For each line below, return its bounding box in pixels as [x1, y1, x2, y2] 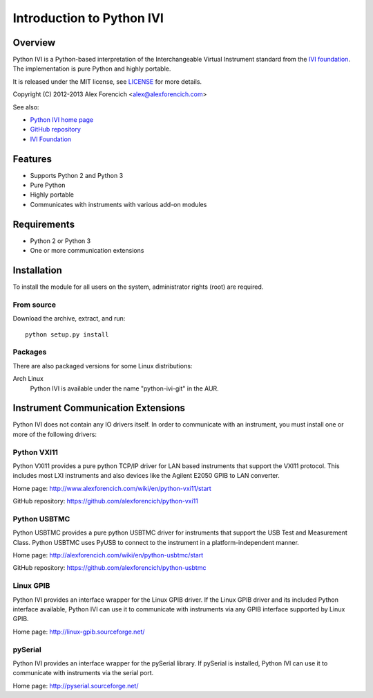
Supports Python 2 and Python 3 [30, 171, 124, 179]
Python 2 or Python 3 [30, 236, 91, 245]
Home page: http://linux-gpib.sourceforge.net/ [12, 627, 145, 636]
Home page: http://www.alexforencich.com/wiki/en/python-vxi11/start [12, 484, 212, 492]
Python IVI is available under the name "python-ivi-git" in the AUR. [30, 384, 219, 393]
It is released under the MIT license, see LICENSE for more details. [12, 77, 202, 86]
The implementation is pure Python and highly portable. [12, 64, 171, 73]
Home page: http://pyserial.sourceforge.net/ [12, 681, 139, 690]
